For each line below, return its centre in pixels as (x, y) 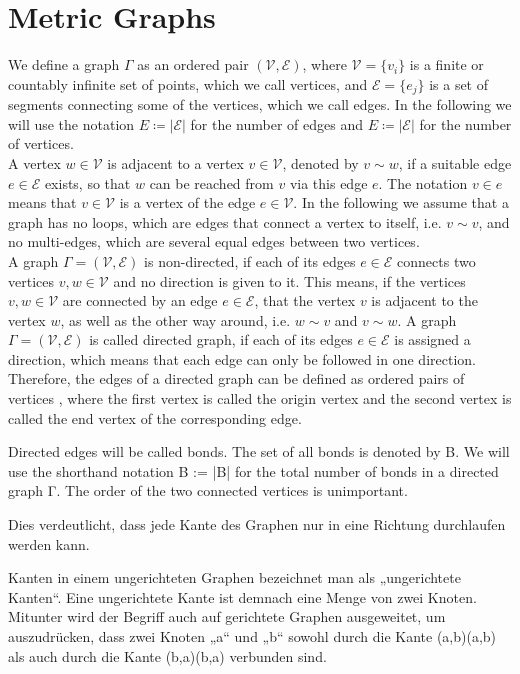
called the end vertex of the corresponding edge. (155, 417)
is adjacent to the (424, 300)
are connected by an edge (140, 300)
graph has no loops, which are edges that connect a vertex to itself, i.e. (225, 221)
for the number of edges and (277, 123)
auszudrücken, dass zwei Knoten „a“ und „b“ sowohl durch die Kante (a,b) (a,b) (252, 636)
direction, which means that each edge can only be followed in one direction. (242, 358)
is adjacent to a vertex (175, 162)
